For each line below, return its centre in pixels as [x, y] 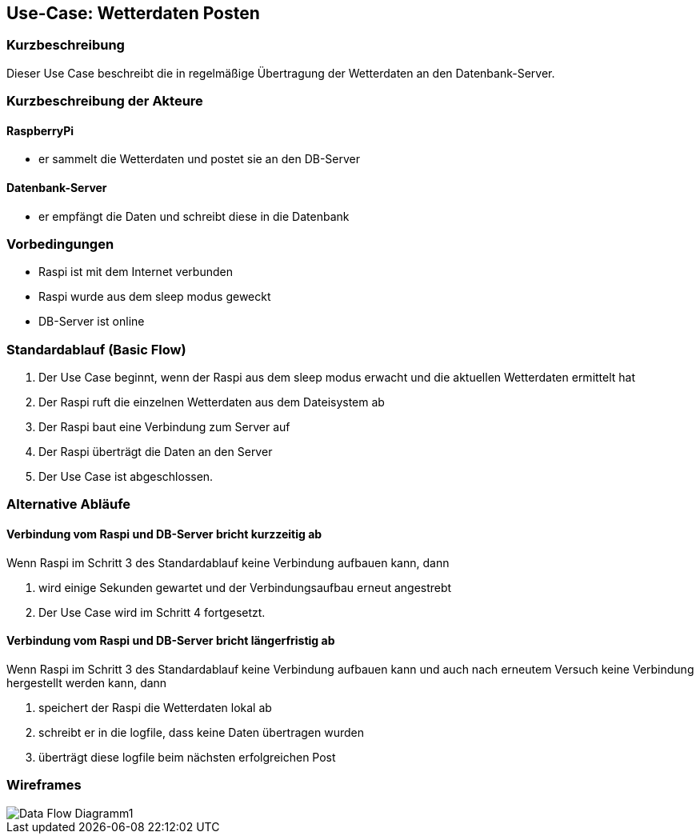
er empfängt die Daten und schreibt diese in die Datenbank [194, 216]
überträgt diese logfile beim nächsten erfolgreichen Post [187, 757]
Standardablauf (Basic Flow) [96, 349]
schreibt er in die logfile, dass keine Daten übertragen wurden [202, 732]
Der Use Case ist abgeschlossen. [126, 477]
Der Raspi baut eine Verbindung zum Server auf [164, 427]
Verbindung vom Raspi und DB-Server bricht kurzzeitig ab [164, 534]
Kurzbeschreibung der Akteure [105, 101]
